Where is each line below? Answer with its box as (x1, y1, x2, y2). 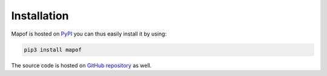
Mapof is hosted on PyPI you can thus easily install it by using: (11, 30, 167, 37)
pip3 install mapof (24, 46, 82, 53)
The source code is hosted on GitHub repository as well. (11, 62, 152, 69)
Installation (11, 9, 69, 22)
